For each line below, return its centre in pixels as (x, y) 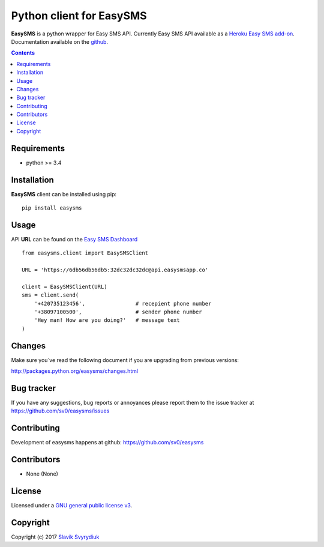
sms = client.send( (50, 295)
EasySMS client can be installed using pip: (64, 194)
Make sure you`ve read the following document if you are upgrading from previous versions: (125, 360)
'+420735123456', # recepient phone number (123, 304)
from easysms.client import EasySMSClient (85, 253)
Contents (23, 53)
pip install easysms (52, 208)
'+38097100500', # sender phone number (118, 312)
